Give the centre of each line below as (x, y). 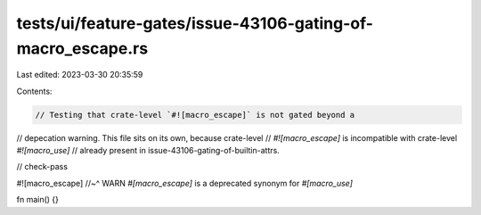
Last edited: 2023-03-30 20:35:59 (80, 75)
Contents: (34, 91)
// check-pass (42, 167)
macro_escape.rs (82, 48)
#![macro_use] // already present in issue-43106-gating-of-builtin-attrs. (148, 151)
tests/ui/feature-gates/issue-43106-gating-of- (195, 23)
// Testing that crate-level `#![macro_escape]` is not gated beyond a (195, 115)
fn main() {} (38, 200)
